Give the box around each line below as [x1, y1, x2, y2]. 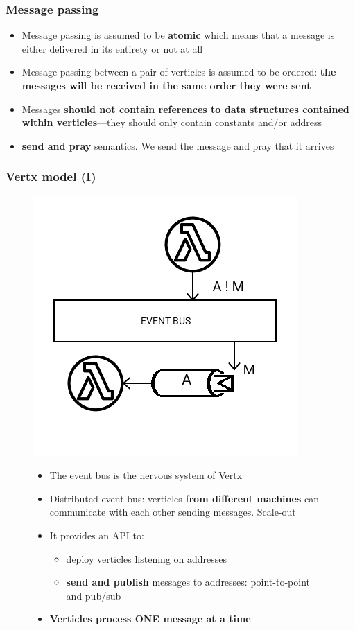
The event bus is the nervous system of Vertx [49, 468, 243, 482]
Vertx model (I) [6, 168, 96, 185]
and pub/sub [66, 588, 121, 602]
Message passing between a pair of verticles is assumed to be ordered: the [21, 64, 336, 79]
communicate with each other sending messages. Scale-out [49, 505, 296, 519]
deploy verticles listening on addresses [66, 551, 227, 566]
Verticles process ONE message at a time [49, 611, 251, 626]
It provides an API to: [49, 527, 144, 542]
